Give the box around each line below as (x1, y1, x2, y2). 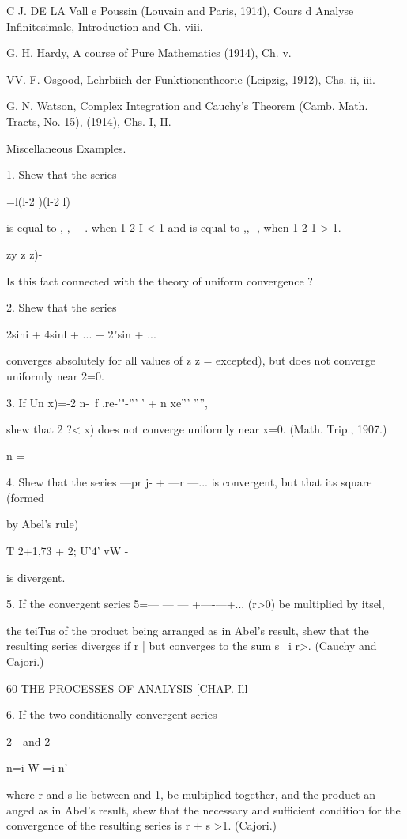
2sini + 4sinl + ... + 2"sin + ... (6, 325, 156, 342)
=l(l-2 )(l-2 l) (6, 192, 70, 209)
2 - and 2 (6, 732, 51, 749)
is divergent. (6, 569, 66, 585)
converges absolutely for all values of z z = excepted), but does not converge (6, 352, 376, 368)
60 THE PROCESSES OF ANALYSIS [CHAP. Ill (6, 679, 248, 696)
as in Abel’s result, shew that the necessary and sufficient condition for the (38, 801, 401, 818)
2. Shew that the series (6, 299, 117, 316)
